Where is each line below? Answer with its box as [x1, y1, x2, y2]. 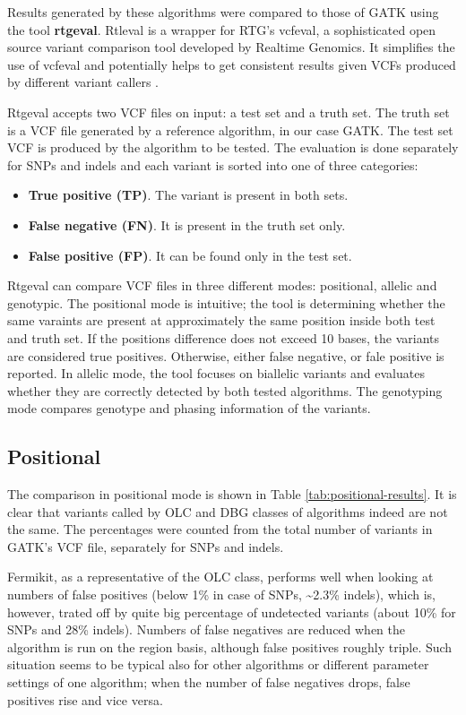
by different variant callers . [7, 73, 159, 91]
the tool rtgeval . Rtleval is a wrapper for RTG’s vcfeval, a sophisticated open [7, 20, 436, 39]
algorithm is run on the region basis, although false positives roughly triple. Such [7, 637, 453, 656]
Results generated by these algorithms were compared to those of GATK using [7, 3, 439, 21]
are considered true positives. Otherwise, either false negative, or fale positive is [7, 346, 444, 365]
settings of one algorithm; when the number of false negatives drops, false [7, 673, 410, 692]
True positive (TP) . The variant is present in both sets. [28, 185, 349, 204]
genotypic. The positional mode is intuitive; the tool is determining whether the [7, 293, 445, 312]
